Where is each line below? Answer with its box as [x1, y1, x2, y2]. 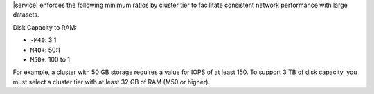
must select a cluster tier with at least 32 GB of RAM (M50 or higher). [12, 77, 211, 86]
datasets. [12, 10, 39, 19]
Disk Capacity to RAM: [12, 23, 78, 31]
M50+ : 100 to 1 [30, 55, 71, 64]
